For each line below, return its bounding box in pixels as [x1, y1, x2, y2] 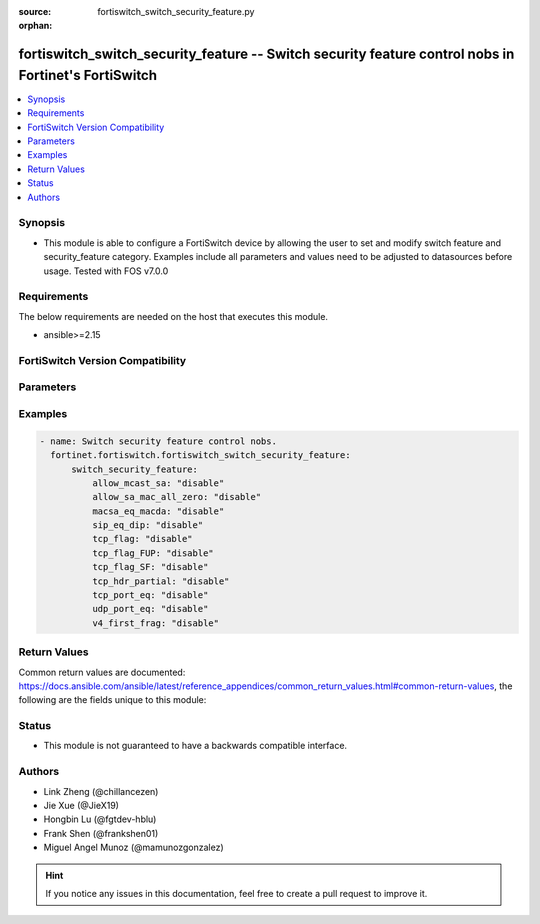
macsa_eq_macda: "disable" [91, 505, 225, 517]
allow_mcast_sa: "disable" [91, 477, 225, 489]
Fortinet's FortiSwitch [18, 66, 158, 84]
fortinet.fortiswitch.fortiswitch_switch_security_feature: [50, 450, 351, 461]
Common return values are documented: [18, 666, 186, 678]
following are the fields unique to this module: [18, 694, 207, 706]
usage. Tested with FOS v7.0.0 [43, 265, 169, 277]
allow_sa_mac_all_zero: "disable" [91, 491, 262, 503]
